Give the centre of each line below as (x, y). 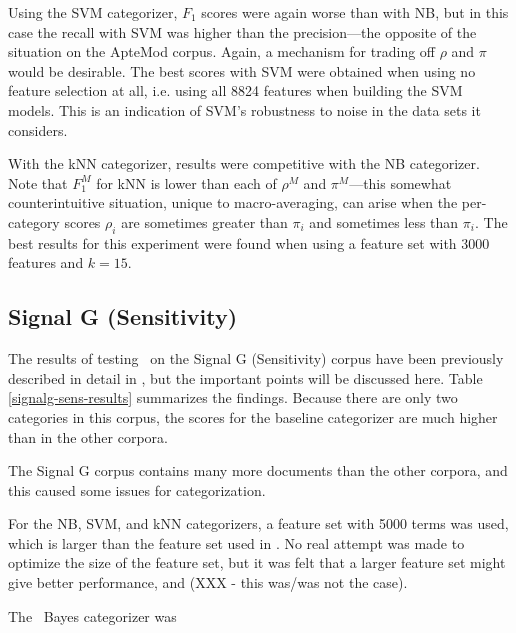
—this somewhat (400, 182)
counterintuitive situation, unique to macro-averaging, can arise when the (233, 202)
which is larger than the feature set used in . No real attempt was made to (236, 542)
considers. (38, 129)
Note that (38, 182)
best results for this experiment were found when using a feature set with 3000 (249, 242)
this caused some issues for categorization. (137, 489)
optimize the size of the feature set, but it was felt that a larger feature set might (257, 562)
